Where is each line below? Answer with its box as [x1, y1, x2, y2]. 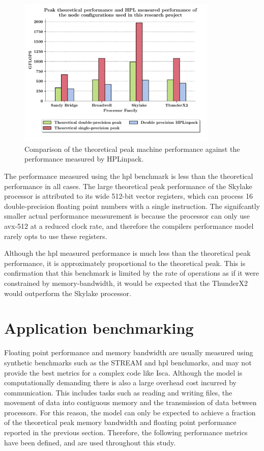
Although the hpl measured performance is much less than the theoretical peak [4, 248, 251, 258]
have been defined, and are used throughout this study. [4, 437, 176, 447]
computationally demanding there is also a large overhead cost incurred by [4, 377, 237, 388]
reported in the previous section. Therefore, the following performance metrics [4, 427, 248, 438]
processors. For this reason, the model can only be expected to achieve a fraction [4, 407, 256, 417]
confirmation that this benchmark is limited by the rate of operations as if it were [4, 268, 259, 278]
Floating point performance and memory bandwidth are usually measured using [4, 347, 253, 358]
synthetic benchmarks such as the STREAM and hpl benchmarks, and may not [4, 357, 252, 367]
